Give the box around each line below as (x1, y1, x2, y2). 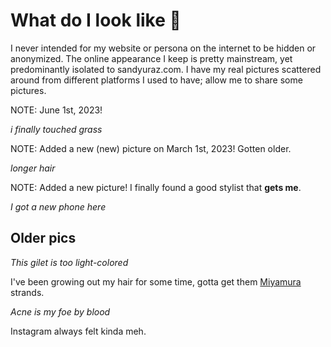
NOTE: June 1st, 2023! (10, 104, 103, 116)
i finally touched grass (10, 123, 103, 135)
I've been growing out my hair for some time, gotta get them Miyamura (10, 275, 302, 288)
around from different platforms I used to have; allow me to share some (10, 74, 303, 86)
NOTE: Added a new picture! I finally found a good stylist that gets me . (10, 181, 302, 193)
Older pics (10, 230, 77, 247)
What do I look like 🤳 (10, 9, 182, 32)
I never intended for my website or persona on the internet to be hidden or (10, 42, 317, 54)
